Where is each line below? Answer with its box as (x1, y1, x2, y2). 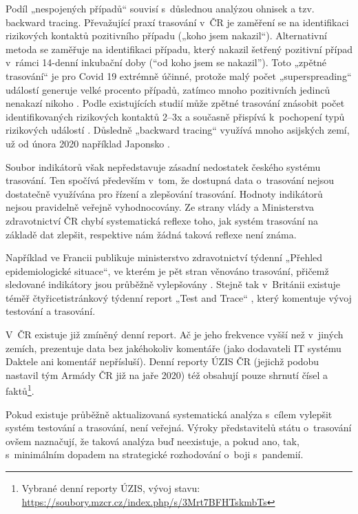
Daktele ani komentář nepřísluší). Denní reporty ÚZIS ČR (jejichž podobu (6, 354, 319, 369)
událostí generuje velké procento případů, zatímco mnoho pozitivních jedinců (6, 82, 330, 96)
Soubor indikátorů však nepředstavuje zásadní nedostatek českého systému (6, 159, 321, 174)
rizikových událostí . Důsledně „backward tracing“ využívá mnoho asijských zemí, (6, 123, 350, 137)
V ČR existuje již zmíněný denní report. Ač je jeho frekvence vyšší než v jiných (6, 327, 344, 342)
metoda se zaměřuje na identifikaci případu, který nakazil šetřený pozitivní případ (6, 41, 353, 56)
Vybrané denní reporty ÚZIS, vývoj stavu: (21, 481, 200, 495)
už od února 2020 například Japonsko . (6, 136, 170, 150)
